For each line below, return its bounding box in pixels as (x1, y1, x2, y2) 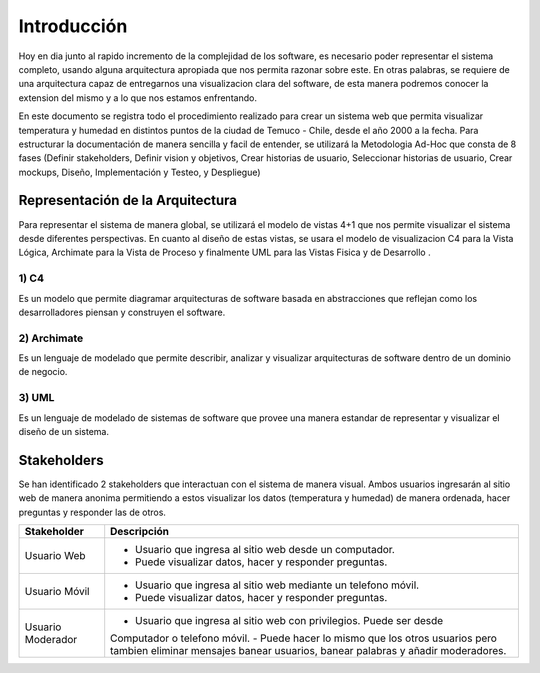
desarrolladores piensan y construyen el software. (18, 306, 226, 318)
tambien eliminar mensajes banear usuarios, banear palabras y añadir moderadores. (110, 644, 507, 658)
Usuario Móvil (24, 585, 90, 599)
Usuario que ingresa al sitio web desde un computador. (135, 543, 395, 557)
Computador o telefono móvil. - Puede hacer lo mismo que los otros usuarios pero (110, 631, 497, 645)
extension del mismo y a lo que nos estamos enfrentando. (18, 91, 257, 104)
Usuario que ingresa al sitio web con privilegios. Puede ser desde (135, 614, 444, 628)
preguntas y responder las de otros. (18, 506, 167, 518)
